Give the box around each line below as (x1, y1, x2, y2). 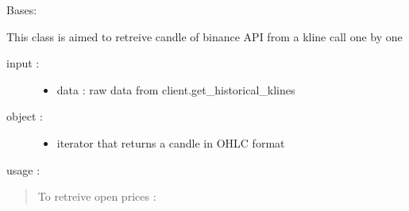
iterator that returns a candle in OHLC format (56, 134, 285, 151)
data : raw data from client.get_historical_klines (56, 81, 295, 98)
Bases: (6, 2, 37, 17)
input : (6, 55, 40, 71)
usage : (6, 161, 41, 178)
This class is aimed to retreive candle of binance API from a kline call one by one (6, 28, 403, 44)
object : (6, 108, 43, 125)
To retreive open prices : (37, 188, 156, 205)
